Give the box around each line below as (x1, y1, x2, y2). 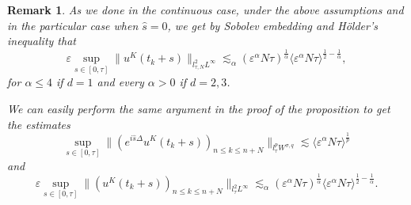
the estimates (7, 116, 70, 132)
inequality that (7, 32, 76, 49)
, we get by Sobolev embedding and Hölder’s (167, 17, 378, 33)
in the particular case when (7, 17, 139, 33)
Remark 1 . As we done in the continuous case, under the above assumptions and (7, 2, 404, 17)
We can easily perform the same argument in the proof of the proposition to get (7, 100, 390, 116)
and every (97, 74, 144, 90)
